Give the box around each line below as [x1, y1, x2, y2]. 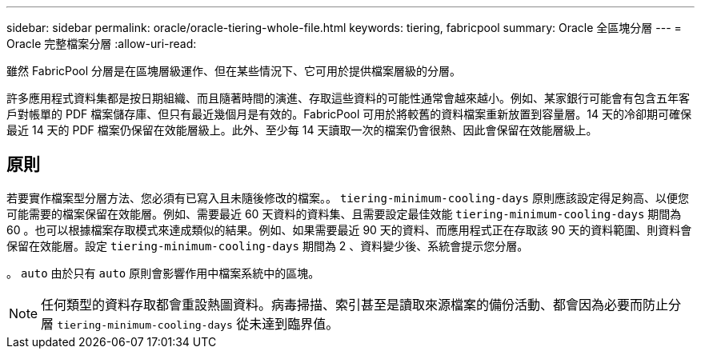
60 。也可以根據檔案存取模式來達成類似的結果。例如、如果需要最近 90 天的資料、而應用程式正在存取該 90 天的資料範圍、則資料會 [6, 222, 692, 237]
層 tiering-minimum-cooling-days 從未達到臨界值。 [41, 315, 339, 332]
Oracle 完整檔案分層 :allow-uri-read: [6, 37, 197, 50]
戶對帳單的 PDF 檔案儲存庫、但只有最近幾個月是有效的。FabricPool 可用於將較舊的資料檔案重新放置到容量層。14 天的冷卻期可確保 [6, 107, 691, 121]
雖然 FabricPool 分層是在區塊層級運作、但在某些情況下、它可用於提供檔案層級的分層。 [6, 64, 462, 78]
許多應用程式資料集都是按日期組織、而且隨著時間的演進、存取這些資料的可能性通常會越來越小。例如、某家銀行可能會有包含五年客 [6, 91, 690, 105]
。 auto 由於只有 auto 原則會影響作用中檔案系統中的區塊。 [6, 265, 320, 280]
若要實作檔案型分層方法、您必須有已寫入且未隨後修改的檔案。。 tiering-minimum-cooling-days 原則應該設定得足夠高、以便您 [6, 190, 689, 205]
